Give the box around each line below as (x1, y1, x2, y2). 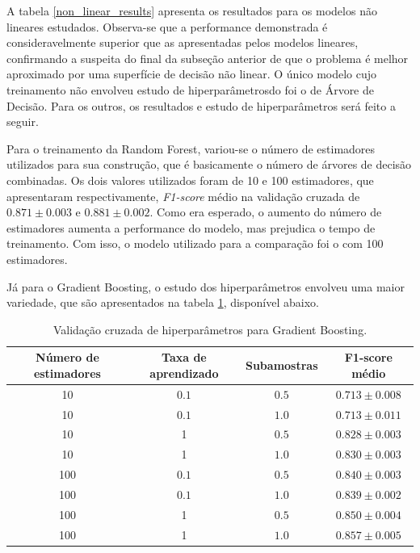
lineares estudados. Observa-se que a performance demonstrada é (6, 18, 328, 35)
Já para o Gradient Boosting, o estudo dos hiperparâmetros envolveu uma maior (6, 278, 405, 295)
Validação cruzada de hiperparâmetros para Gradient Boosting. (52, 320, 367, 337)
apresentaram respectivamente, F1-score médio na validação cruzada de (6, 187, 360, 204)
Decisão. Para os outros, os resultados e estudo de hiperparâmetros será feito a (6, 97, 396, 114)
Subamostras (245, 357, 318, 374)
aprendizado (149, 364, 219, 381)
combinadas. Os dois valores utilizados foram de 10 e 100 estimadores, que (6, 171, 374, 188)
